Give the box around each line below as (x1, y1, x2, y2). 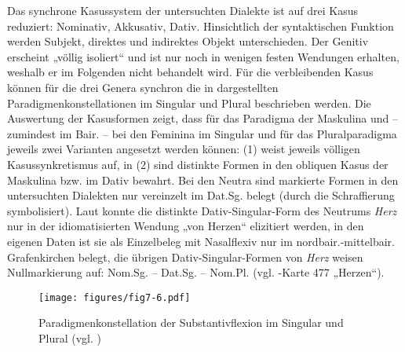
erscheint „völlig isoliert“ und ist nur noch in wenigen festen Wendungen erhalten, (7, 48, 400, 64)
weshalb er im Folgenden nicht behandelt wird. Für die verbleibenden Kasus (7, 64, 374, 80)
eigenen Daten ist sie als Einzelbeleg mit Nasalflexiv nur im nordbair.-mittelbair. (7, 233, 395, 249)
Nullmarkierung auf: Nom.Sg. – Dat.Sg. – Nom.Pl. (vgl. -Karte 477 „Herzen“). (7, 264, 385, 280)
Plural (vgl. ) (38, 329, 101, 346)
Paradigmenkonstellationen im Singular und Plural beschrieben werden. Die (7, 94, 371, 111)
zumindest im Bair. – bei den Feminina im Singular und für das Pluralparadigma (7, 125, 397, 141)
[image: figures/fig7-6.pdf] (38, 291, 191, 303)
